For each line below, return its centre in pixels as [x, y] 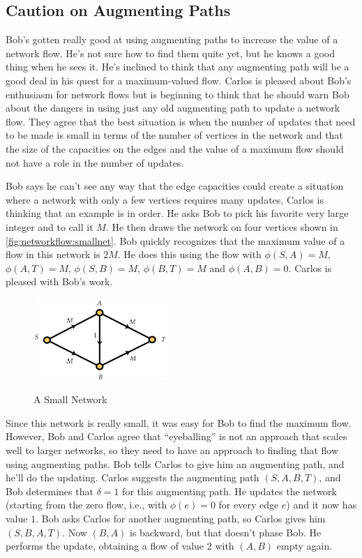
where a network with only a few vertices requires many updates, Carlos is [165, 199]
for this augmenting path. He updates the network [229, 491]
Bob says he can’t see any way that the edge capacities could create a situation [175, 186]
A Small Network [70, 399]
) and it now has [322, 505]
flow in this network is [53, 254]
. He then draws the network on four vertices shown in [222, 226]
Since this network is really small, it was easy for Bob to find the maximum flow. [179, 422]
